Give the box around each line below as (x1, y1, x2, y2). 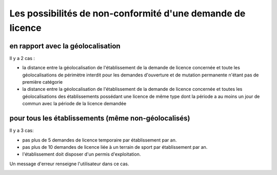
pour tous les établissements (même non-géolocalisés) (9, 114, 190, 123)
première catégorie (22, 79, 63, 85)
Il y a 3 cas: (9, 127, 34, 133)
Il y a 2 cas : (9, 55, 35, 61)
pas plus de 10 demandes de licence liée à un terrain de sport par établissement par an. (22, 144, 208, 150)
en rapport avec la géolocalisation (9, 42, 121, 50)
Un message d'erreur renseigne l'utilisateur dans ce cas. (9, 161, 129, 167)
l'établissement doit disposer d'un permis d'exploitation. (22, 151, 141, 158)
